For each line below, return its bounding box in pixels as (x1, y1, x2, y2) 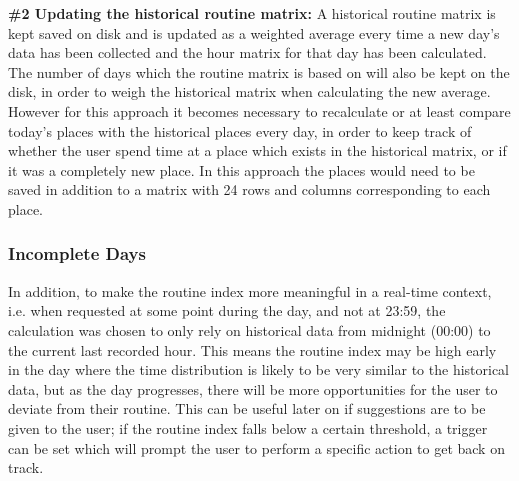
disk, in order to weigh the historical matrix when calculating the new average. (8, 81, 491, 102)
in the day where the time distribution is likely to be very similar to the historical (8, 359, 510, 380)
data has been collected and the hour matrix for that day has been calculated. (8, 42, 487, 63)
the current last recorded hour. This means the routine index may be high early (8, 339, 497, 360)
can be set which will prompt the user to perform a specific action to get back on (8, 437, 505, 458)
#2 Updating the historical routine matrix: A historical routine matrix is (8, 3, 496, 23)
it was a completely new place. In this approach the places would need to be (8, 159, 475, 180)
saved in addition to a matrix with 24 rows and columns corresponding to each (8, 179, 491, 200)
